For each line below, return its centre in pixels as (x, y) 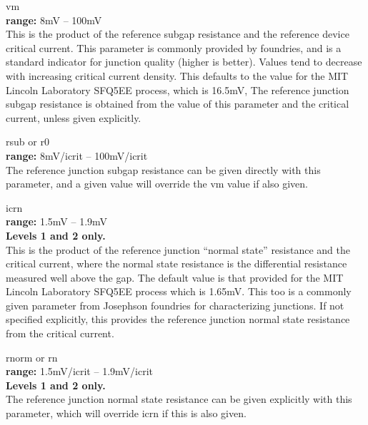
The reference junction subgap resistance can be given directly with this (163, 169)
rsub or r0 (28, 142)
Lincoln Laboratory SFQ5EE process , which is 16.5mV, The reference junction (178, 89)
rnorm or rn (32, 357)
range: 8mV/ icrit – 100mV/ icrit (77, 155)
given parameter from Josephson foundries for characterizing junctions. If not (175, 305)
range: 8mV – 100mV (54, 20)
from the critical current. (60, 333)
